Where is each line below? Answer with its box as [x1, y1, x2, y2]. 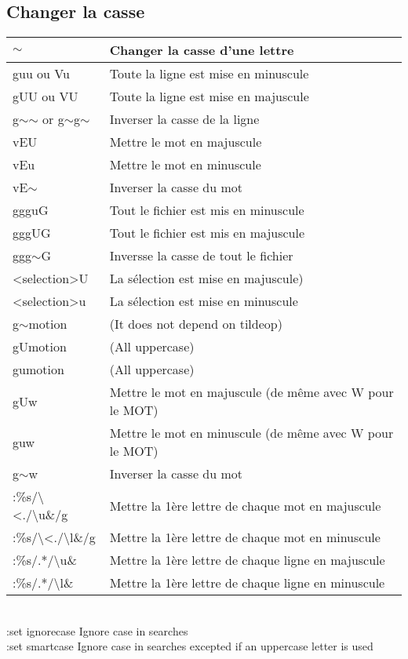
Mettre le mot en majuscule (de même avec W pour [109, 383, 394, 402]
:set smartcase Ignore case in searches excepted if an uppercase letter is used [6, 638, 373, 654]
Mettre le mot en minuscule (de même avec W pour [109, 424, 394, 442]
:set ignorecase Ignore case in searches [6, 622, 188, 639]
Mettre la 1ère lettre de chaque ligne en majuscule [109, 551, 385, 570]
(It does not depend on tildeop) [109, 315, 282, 333]
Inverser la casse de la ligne [109, 110, 260, 129]
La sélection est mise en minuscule [109, 292, 298, 311]
